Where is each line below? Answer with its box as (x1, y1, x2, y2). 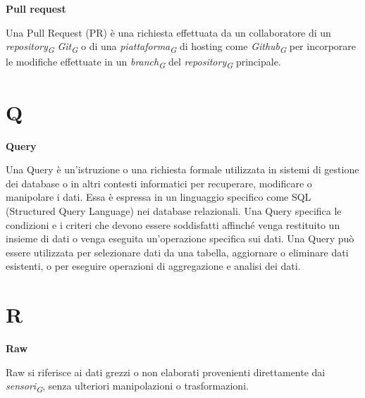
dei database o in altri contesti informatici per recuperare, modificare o (6, 175, 312, 190)
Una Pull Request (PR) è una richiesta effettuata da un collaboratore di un (6, 25, 331, 39)
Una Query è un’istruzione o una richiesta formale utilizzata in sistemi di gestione (6, 162, 359, 177)
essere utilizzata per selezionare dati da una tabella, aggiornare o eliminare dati (6, 244, 349, 259)
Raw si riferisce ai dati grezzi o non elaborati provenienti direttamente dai (6, 364, 326, 379)
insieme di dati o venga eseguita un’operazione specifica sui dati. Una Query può (6, 231, 354, 246)
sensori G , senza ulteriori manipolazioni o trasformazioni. (6, 378, 249, 395)
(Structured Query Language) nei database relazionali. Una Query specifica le (6, 203, 342, 218)
